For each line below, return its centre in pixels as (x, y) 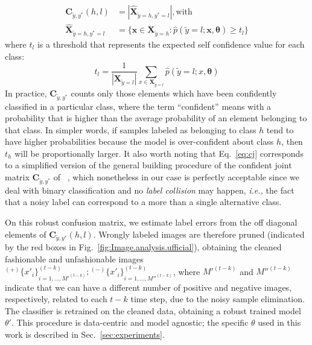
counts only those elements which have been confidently (174, 93)
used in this (279, 322)
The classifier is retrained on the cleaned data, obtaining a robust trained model (153, 310)
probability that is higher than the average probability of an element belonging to (156, 118)
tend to (280, 129)
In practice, (26, 93)
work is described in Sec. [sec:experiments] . (85, 334)
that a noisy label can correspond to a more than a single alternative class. (143, 202)
